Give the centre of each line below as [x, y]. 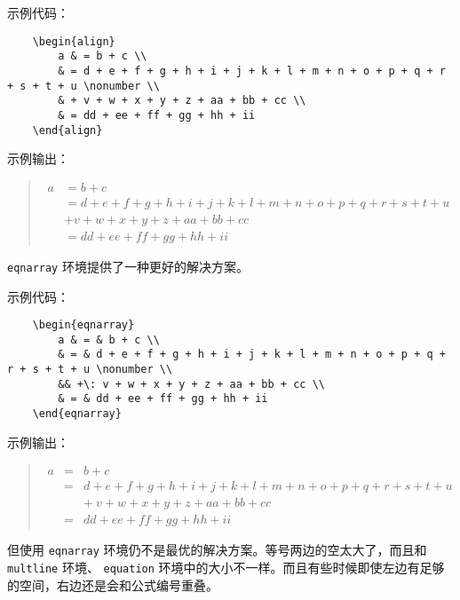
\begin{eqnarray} [83, 325]
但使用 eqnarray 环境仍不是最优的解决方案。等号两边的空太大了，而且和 [217, 550]
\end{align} [67, 130]
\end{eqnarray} [77, 414]
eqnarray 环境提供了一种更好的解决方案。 [128, 266]
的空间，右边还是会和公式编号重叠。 [113, 584]
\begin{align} [74, 41]
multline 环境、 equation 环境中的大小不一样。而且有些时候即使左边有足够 [226, 568]
